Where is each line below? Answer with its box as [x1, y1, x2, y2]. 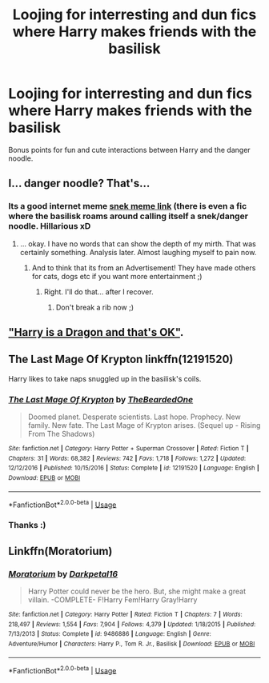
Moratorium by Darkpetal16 [8, 568, 118, 579]
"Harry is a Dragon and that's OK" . [8, 326, 184, 339]
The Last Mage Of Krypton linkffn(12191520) [8, 353, 234, 366]
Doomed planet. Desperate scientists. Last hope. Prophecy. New [27, 412, 242, 421]
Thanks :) [8, 520, 46, 531]
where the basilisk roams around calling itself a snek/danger [8, 210, 248, 222]
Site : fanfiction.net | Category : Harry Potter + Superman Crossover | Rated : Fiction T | [8, 445, 250, 453]
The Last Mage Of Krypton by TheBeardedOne [8, 393, 194, 405]
